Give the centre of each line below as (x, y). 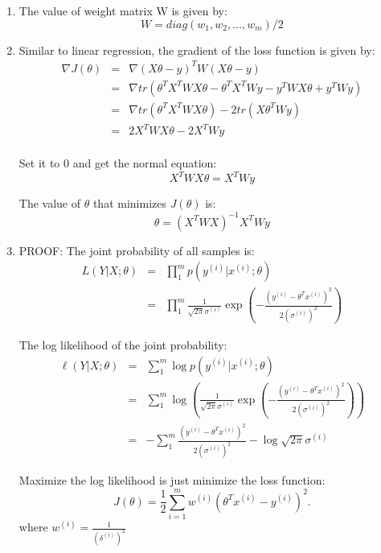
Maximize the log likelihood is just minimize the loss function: (172, 480)
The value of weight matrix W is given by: (123, 10)
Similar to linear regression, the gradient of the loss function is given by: (197, 50)
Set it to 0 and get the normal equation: (118, 163)
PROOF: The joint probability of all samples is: (137, 250)
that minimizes (129, 203)
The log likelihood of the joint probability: (123, 345)
